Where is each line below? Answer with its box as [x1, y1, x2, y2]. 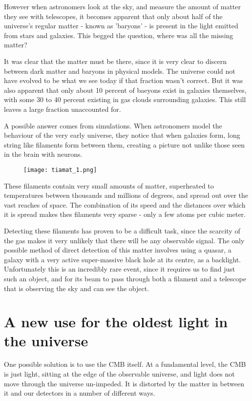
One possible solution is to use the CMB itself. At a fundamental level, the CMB [4, 359, 246, 369]
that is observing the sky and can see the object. [4, 283, 149, 293]
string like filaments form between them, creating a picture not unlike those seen [4, 139, 245, 149]
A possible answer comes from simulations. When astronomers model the [4, 120, 222, 130]
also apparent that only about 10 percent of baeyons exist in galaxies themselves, [4, 84, 247, 95]
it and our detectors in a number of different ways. [4, 388, 155, 398]
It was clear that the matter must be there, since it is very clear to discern [4, 56, 227, 66]
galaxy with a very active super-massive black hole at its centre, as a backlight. [4, 254, 241, 264]
